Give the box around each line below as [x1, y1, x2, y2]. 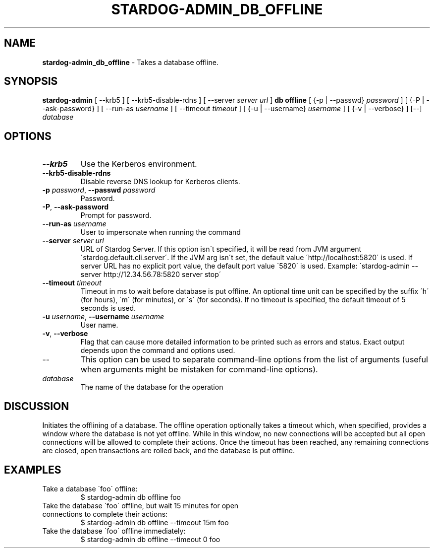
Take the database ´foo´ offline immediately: [42, 526, 186, 535]
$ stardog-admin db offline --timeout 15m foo [80, 518, 229, 527]
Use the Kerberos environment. [80, 159, 197, 169]
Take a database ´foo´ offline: [42, 484, 138, 493]
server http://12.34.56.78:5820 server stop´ [80, 270, 221, 279]
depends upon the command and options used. [80, 346, 235, 355]
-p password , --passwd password [42, 186, 156, 195]
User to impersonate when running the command [80, 228, 241, 237]
